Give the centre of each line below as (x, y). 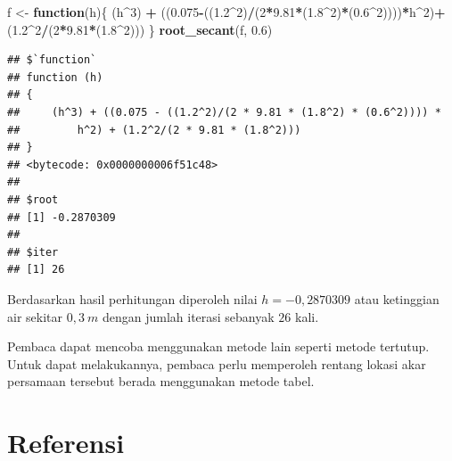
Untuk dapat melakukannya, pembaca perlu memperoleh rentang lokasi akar (217, 363)
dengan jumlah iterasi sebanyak (188, 316)
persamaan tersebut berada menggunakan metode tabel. (161, 381)
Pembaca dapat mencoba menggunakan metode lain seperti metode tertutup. (218, 346)
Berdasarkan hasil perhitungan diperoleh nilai (132, 298)
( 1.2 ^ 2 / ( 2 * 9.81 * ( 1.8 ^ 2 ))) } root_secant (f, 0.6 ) (140, 29)
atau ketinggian (397, 298)
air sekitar (35, 316)
